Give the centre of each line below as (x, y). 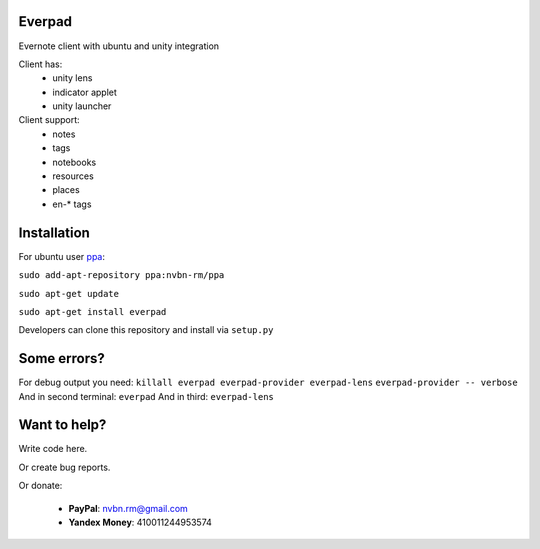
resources (73, 176)
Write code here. (53, 449)
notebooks (74, 162)
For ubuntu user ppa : (61, 256)
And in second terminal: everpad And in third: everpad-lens (146, 396)
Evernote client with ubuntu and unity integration (119, 46)
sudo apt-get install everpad (92, 311)
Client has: (40, 64)
